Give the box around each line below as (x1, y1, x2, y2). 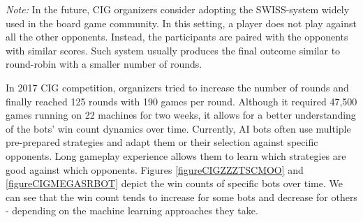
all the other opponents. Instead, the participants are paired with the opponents (6, 29, 348, 44)
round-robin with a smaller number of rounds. (6, 57, 202, 71)
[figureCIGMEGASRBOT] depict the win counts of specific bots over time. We (6, 176, 343, 191)
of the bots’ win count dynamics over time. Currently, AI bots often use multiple (6, 121, 351, 135)
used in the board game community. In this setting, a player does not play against (6, 15, 357, 30)
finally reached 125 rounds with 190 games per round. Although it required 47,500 (6, 94, 357, 108)
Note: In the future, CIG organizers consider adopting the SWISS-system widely (6, 2, 350, 16)
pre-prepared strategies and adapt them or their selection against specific (6, 135, 318, 149)
